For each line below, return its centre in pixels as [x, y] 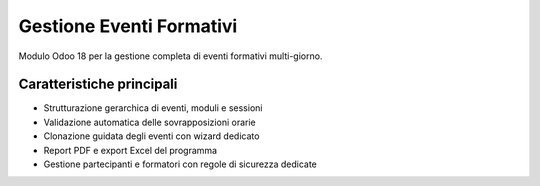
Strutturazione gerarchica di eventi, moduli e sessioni [153, 108]
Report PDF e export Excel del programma [130, 150]
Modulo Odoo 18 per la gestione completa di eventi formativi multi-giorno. [170, 56]
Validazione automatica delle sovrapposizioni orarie [149, 122]
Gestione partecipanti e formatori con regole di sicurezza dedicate [180, 164]
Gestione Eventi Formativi [128, 26]
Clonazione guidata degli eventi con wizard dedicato [151, 136]
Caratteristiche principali [98, 84]
